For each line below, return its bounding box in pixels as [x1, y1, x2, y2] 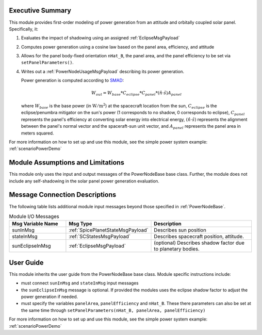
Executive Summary [9, 6, 71, 15]
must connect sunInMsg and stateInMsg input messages [21, 280, 139, 286]
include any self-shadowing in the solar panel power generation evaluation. [9, 178, 160, 184]
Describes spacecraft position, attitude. [153, 233, 245, 240]
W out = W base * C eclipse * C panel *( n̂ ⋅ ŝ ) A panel [91, 90, 182, 97]
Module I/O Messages [9, 213, 60, 220]
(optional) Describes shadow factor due [153, 239, 245, 246]
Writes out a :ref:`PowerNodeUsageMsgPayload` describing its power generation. [21, 68, 184, 74]
